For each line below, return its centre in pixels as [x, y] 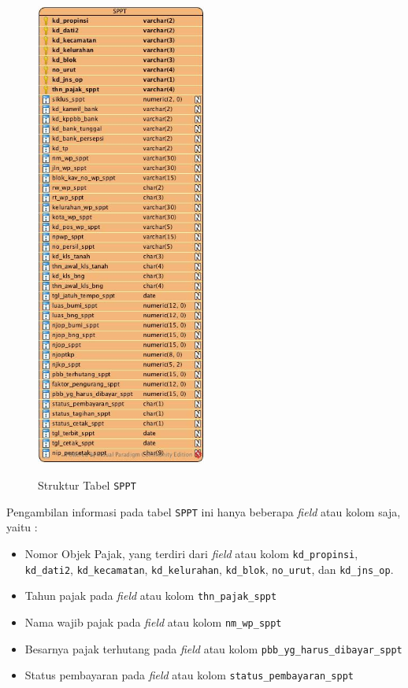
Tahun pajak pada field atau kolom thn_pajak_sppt [151, 596]
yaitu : [22, 527]
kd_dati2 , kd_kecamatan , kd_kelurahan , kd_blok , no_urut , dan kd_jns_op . [209, 569]
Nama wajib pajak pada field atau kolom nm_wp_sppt [153, 622]
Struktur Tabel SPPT [87, 485]
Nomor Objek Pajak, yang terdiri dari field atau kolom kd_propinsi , [191, 554]
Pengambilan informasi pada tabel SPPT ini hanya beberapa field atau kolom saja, [204, 511]
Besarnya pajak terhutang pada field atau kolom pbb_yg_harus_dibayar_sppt [213, 648]
